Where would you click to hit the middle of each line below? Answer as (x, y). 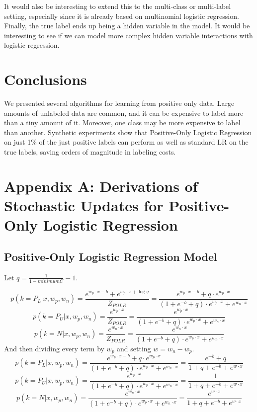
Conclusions (45, 79)
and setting (134, 348)
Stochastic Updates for (84, 206)
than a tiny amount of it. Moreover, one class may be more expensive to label (122, 123)
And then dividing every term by (54, 348)
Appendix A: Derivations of (101, 186)
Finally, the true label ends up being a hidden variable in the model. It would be (127, 26)
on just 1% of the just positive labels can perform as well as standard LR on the (126, 142)
